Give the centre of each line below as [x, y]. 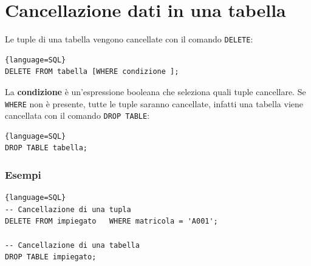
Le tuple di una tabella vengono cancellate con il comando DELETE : [129, 39]
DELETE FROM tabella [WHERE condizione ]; [92, 72]
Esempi [23, 174]
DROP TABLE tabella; [46, 148]
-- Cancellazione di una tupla [68, 209]
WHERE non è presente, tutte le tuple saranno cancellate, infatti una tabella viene [154, 103]
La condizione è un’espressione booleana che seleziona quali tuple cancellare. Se [155, 91]
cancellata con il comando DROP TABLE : [77, 115]
